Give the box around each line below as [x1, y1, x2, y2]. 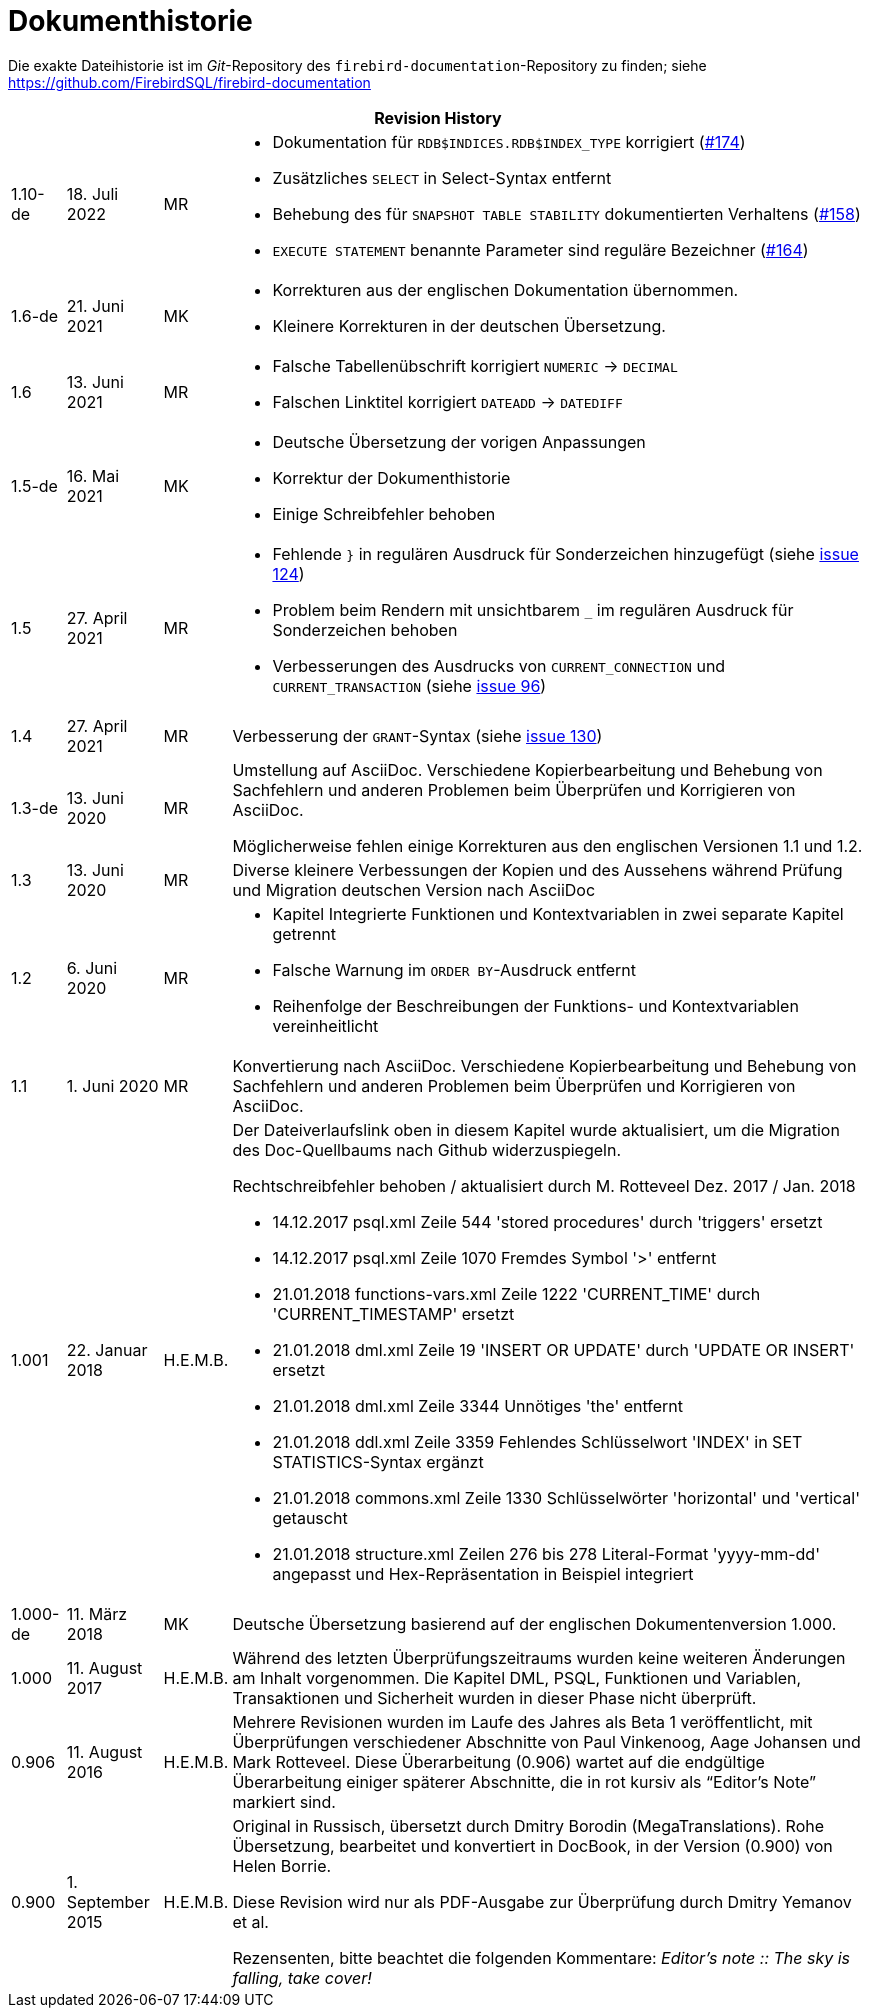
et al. [232, 1911, 269, 1932]
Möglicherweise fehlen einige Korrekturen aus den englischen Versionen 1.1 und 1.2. [232, 835, 863, 856]
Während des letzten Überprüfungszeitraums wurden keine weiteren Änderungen [232, 1647, 846, 1668]
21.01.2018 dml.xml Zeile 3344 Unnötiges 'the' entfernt [272, 1395, 684, 1416]
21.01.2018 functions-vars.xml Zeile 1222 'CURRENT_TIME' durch [272, 1283, 761, 1304]
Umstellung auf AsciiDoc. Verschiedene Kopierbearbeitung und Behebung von [232, 759, 823, 780]
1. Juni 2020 [66, 1075, 159, 1096]
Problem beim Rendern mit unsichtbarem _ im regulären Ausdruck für [272, 599, 794, 620]
